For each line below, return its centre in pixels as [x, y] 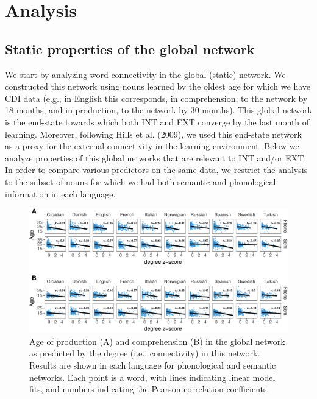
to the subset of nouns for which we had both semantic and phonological [141, 181]
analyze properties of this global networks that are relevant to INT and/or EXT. [156, 157]
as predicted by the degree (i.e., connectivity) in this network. [145, 353]
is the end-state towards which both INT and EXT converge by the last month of [157, 122]
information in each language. [60, 193]
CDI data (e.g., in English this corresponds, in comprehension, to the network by [156, 98]
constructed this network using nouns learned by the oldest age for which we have [158, 86]
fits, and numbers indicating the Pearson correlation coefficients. [149, 389]
